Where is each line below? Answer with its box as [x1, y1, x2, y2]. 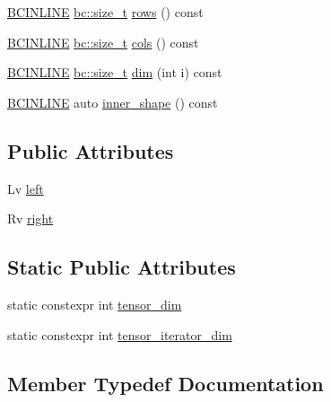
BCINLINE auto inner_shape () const [7, 92, 218, 111]
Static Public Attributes [7, 253, 236, 281]
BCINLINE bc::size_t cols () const [7, 32, 199, 51]
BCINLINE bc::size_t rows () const [7, 3, 204, 21]
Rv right [7, 209, 54, 228]
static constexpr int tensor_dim [7, 294, 182, 313]
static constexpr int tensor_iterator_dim [7, 325, 232, 344]
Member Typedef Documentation [7, 369, 324, 397]
